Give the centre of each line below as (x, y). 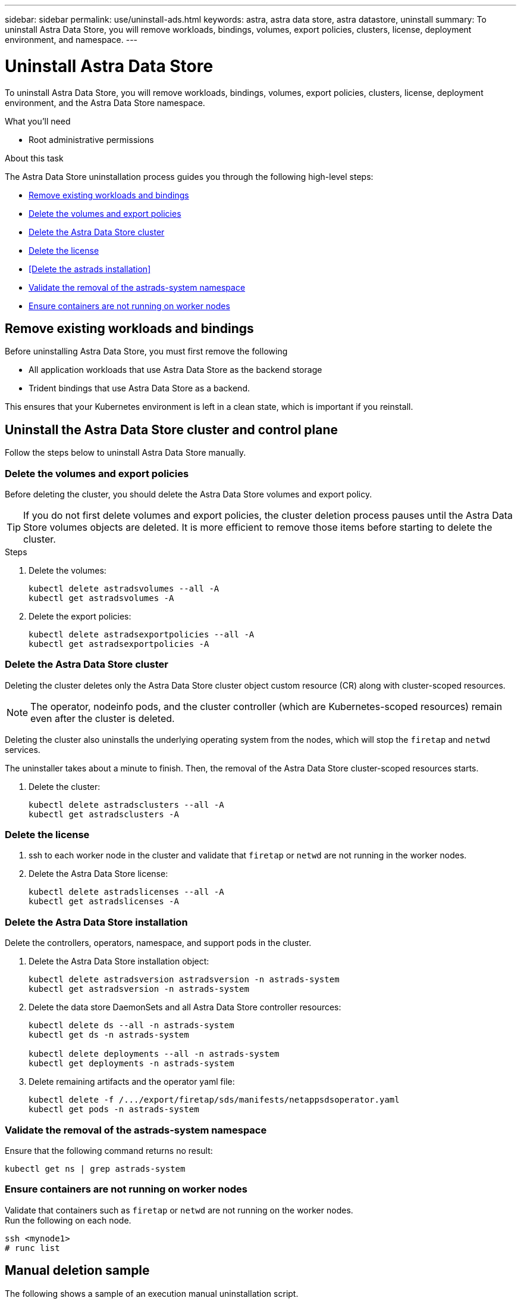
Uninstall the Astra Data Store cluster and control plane (172, 429)
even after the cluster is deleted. (103, 718)
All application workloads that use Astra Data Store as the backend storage (175, 370)
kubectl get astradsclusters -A (104, 814)
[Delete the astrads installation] (90, 269)
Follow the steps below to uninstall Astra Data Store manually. (125, 453)
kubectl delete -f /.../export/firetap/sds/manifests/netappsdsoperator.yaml (214, 1100)
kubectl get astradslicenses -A (104, 902)
